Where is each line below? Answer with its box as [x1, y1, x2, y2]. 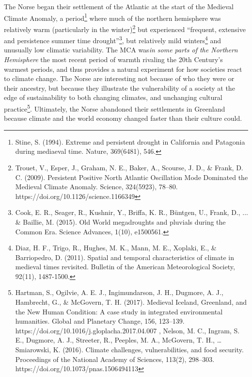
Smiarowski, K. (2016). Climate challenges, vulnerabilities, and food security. [15, 344, 244, 355]
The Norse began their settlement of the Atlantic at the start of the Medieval [4, 1, 234, 11]
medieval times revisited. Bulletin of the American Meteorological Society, [15, 262, 235, 272]
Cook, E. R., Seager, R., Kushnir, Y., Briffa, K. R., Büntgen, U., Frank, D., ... [15, 207, 248, 217]
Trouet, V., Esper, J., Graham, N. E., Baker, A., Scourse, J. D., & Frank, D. [15, 162, 243, 172]
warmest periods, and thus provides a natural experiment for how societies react [4, 64, 242, 74]
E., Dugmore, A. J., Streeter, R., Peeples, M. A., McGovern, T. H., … [15, 335, 222, 345]
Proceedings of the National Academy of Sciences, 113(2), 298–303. [15, 354, 215, 364]
